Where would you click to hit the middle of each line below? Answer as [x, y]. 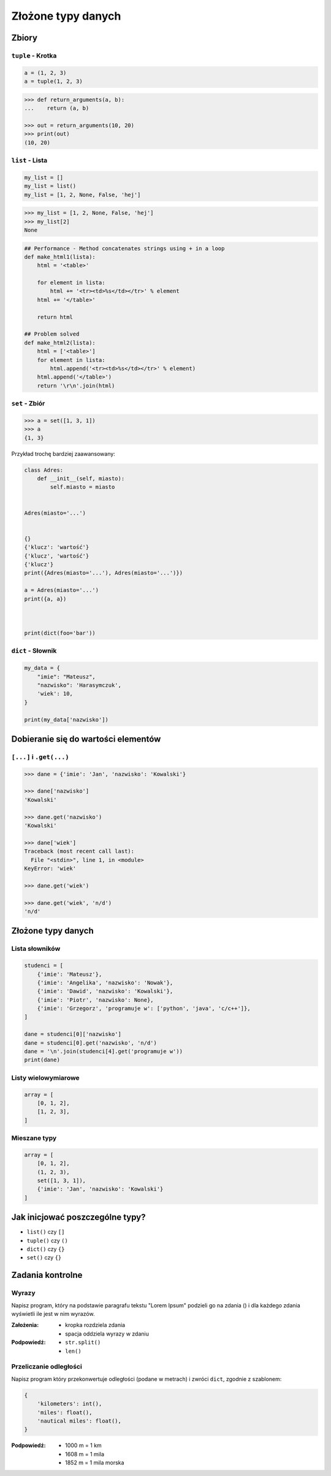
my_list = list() [50, 186]
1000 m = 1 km [84, 1445]
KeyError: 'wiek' [50, 868]
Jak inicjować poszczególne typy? [79, 1217]
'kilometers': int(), [70, 1404]
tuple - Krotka [34, 55]
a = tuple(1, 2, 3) [53, 82]
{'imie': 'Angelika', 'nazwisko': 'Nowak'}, [105, 982]
